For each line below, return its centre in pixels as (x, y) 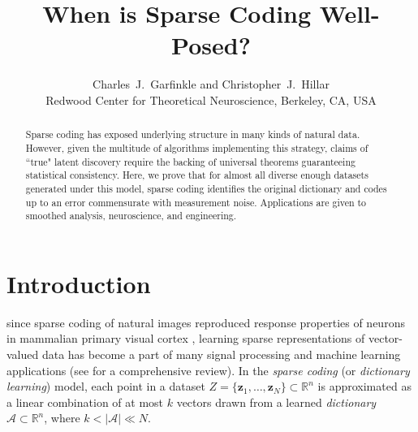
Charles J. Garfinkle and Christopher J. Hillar (211, 84)
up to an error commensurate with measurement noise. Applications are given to (196, 202)
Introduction (79, 283)
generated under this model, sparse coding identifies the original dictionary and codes (206, 188)
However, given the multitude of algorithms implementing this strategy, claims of (197, 147)
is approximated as (364, 386)
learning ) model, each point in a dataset (106, 386)
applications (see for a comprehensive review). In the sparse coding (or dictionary (208, 370)
